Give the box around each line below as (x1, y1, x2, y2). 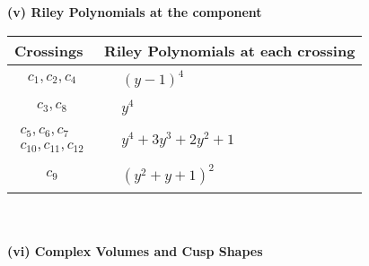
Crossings (14, 39, 83, 61)
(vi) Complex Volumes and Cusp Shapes (7, 241, 263, 260)
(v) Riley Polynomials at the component (7, 3, 262, 21)
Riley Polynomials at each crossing (104, 39, 356, 61)
